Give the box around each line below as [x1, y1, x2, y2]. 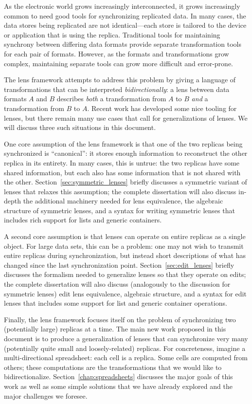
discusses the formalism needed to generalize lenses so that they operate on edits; [4, 269, 246, 279]
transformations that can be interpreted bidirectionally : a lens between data [4, 84, 230, 94]
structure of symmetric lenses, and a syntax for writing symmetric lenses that [4, 205, 235, 215]
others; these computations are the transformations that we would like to [4, 362, 222, 372]
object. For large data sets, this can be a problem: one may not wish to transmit [4, 240, 244, 251]
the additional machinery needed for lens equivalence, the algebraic [23, 196, 223, 206]
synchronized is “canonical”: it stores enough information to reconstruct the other [4, 148, 248, 158]
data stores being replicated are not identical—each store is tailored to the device [4, 20, 247, 30]
